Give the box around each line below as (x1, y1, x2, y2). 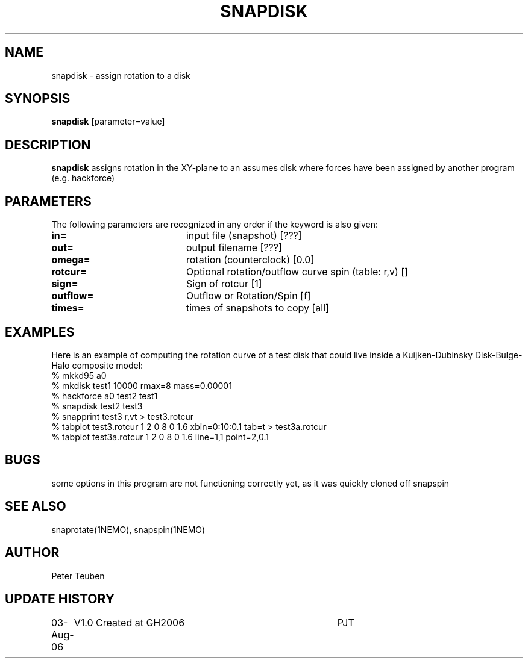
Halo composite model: (51, 360, 143, 370)
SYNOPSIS (5, 91, 71, 107)
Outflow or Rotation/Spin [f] (186, 290, 311, 302)
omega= (51, 254, 90, 266)
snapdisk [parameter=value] (51, 116, 165, 127)
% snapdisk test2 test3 (51, 400, 143, 411)
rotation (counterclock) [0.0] (186, 254, 315, 266)
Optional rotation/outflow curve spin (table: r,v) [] (186, 266, 409, 278)
